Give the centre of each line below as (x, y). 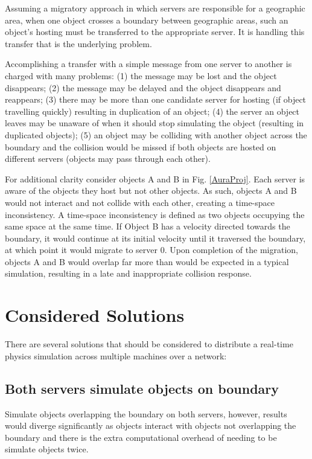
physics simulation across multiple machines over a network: (116, 355)
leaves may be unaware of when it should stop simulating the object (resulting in (154, 123)
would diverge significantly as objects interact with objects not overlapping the (151, 425)
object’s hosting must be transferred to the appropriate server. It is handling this (155, 32)
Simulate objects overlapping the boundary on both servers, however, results (146, 413)
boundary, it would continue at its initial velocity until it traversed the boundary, (155, 238)
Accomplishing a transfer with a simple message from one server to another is (148, 64)
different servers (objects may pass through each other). (108, 159)
